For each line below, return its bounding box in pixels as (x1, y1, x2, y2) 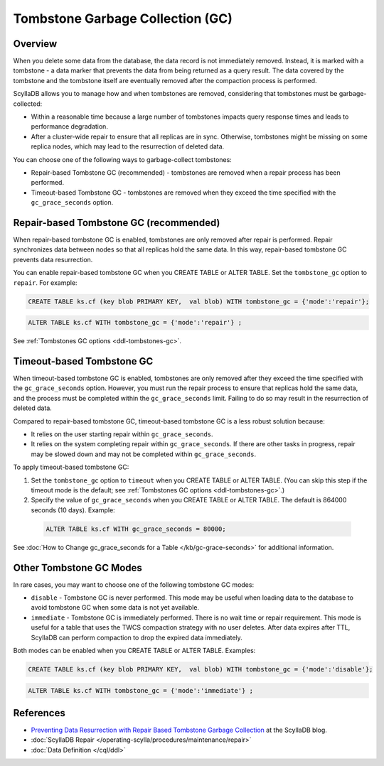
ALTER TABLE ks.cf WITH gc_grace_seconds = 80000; (46, 524, 227, 533)
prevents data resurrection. (13, 255, 93, 264)
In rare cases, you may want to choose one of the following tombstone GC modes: (13, 580, 255, 589)
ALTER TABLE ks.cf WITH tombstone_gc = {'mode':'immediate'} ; (28, 686, 254, 694)
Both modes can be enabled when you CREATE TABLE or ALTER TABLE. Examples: (13, 646, 256, 654)
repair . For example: (13, 278, 78, 287)
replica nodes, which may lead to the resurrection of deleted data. (31, 142, 225, 151)
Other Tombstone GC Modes (13, 561, 142, 573)
